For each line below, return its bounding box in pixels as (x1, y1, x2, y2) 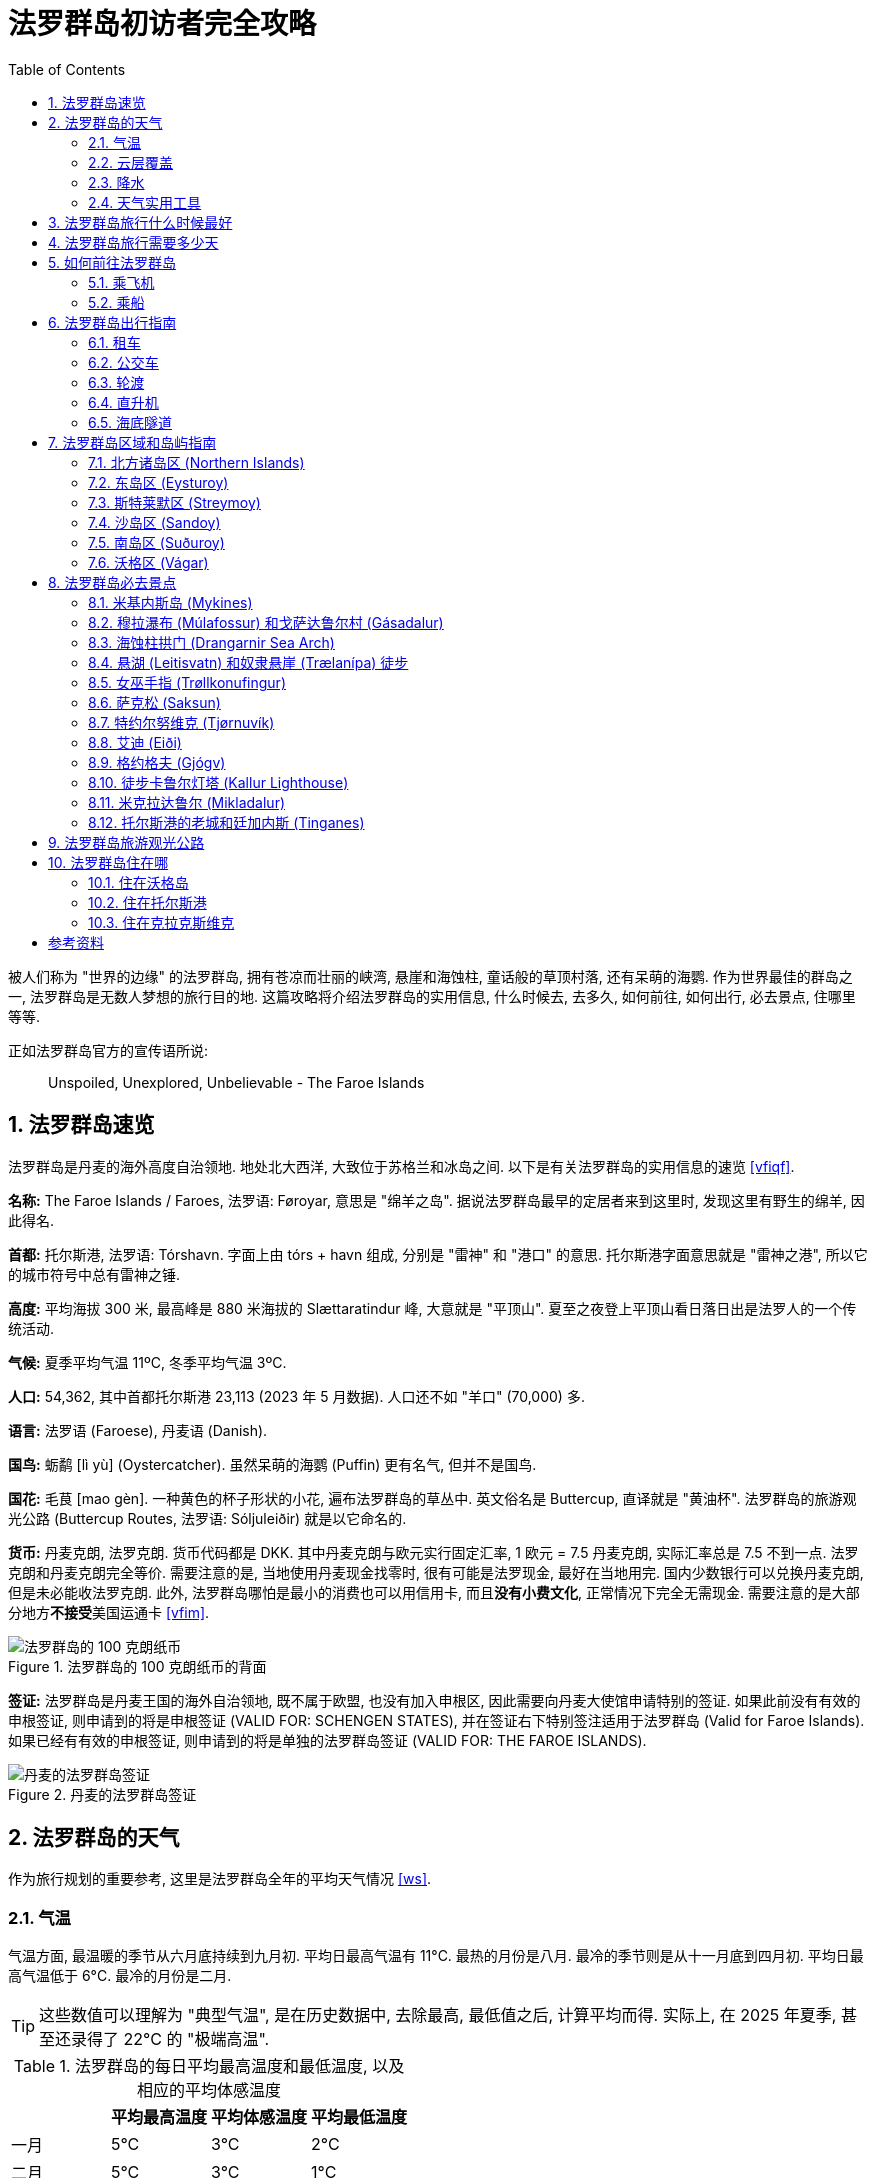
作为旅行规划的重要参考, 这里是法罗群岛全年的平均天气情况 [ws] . (8, 1870, 432, 1888)
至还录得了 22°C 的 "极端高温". (39, 2029, 270, 2050)
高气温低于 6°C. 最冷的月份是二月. (8, 1967, 232, 1985)
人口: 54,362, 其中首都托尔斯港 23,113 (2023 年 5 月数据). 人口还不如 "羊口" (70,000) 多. (8, 1387, 585, 1405)
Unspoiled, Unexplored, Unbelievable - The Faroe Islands (48, 1073, 425, 1091)
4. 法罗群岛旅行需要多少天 (48, 233, 219, 251)
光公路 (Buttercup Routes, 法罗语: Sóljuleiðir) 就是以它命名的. (8, 1509, 407, 1527)
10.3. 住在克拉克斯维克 (88, 913, 235, 931)
